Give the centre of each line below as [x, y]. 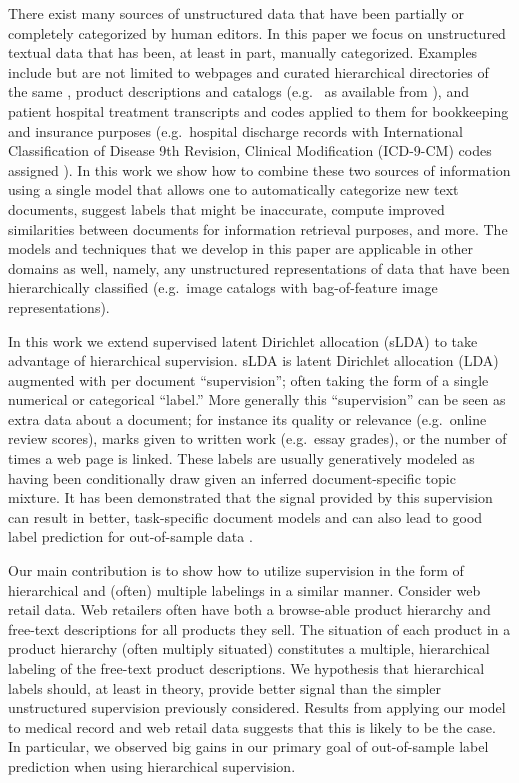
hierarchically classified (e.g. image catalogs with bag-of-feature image [223, 287]
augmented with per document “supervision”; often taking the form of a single [248, 379]
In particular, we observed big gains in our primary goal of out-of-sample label [248, 746]
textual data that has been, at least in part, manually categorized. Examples [243, 52]
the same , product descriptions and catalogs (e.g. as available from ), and [238, 91]
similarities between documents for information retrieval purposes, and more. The [258, 228]
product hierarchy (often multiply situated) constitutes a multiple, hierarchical [249, 648]
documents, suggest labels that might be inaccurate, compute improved [226, 208]
